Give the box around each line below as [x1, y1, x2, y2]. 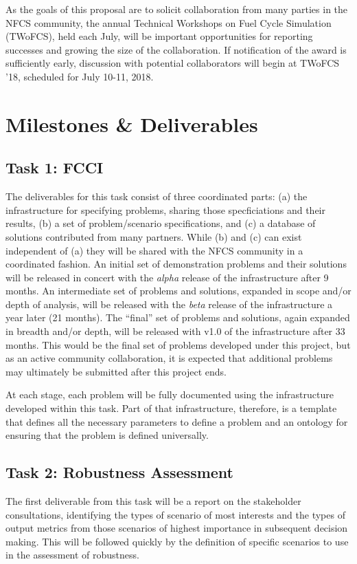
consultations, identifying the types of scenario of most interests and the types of [5, 507, 345, 521]
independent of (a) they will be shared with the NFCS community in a [5, 243, 303, 257]
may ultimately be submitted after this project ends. [5, 364, 227, 378]
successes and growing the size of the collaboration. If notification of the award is [5, 42, 347, 56]
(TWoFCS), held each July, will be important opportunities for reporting [5, 29, 313, 43]
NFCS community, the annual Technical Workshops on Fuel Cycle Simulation [5, 15, 332, 30]
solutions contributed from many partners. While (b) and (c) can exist [5, 229, 302, 243]
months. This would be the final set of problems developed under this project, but [5, 337, 351, 351]
